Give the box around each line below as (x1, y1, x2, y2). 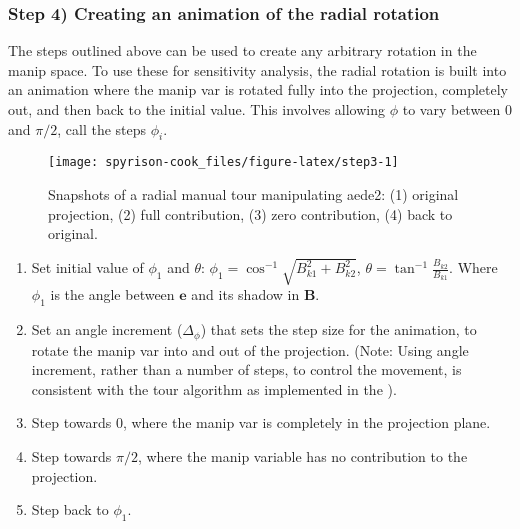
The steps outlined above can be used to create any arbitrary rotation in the (8, 40, 477, 61)
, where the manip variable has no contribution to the (137, 446, 468, 466)
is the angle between (50, 284, 175, 305)
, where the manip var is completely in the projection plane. (122, 412, 491, 433)
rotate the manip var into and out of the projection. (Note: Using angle (31, 339, 469, 360)
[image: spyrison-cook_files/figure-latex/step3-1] (48, 155, 399, 170)
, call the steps (57, 118, 147, 139)
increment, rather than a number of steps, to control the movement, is (31, 359, 462, 380)
